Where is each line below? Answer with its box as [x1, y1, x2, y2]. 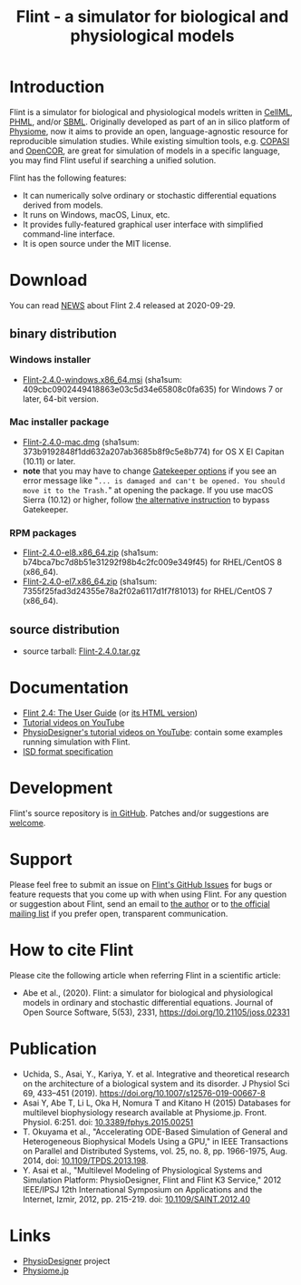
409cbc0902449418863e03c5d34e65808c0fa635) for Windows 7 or [22, 384, 284, 394]
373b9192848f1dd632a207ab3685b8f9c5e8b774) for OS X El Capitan [22, 446, 285, 457]
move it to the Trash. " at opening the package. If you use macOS [22, 484, 274, 495]
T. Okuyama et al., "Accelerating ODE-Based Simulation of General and [22, 1126, 288, 1137]
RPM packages [9, 526, 77, 539]
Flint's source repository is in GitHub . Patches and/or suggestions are [9, 807, 269, 818]
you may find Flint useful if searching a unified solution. [9, 154, 217, 165]
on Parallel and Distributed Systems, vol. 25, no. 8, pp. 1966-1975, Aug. [22, 1145, 288, 1156]
